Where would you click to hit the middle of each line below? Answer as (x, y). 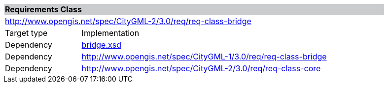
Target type (26, 33)
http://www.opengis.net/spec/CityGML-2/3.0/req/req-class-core (201, 68)
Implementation (110, 33)
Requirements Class (43, 9)
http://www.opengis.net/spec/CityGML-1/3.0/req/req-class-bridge (204, 57)
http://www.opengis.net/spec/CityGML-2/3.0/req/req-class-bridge (128, 21)
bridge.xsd (101, 45)
